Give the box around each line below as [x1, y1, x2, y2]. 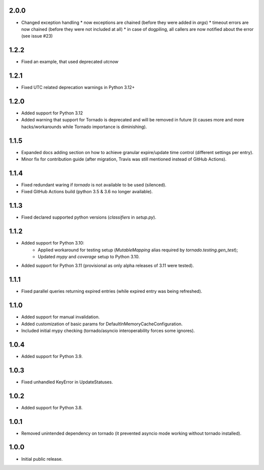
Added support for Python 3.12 [21, 110, 83, 116]
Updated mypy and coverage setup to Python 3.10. [38, 253, 140, 259]
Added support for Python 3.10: [21, 240, 85, 246]
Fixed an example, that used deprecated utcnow [21, 59, 119, 65]
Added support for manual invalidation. [21, 314, 100, 320]
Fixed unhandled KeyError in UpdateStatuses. [21, 379, 113, 385]
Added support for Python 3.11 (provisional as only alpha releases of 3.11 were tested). [21, 263, 194, 269]
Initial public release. [21, 456, 63, 462]
